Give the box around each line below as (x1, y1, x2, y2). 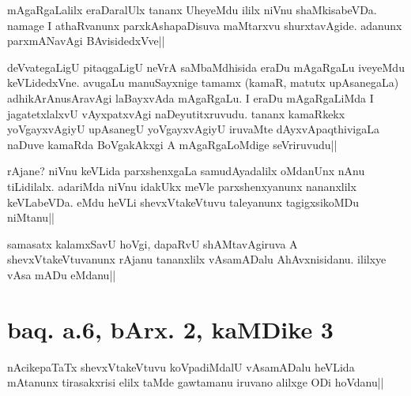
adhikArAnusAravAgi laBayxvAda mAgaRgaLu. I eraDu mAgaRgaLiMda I (7, 89, 374, 106)
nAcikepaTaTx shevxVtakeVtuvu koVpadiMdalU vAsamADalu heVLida (7, 358, 355, 375)
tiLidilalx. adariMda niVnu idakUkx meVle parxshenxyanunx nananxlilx (7, 177, 356, 194)
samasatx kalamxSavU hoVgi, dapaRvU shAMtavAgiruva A (7, 235, 298, 252)
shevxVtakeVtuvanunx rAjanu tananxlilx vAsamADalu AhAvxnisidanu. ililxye (7, 251, 386, 267)
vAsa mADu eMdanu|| (7, 266, 116, 282)
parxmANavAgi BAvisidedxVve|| (7, 32, 165, 49)
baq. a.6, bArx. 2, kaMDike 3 (7, 312, 334, 345)
